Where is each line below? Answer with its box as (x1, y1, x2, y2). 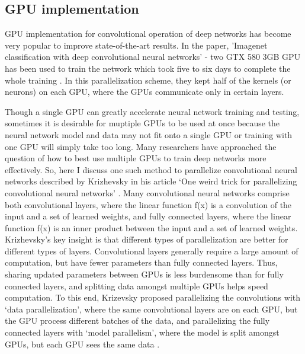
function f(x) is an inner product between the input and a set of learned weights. (5, 221, 298, 234)
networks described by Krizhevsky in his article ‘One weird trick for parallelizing (5, 175, 297, 187)
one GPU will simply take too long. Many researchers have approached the (5, 140, 277, 152)
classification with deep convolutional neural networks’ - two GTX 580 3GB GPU (5, 50, 301, 63)
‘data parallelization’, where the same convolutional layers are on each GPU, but (5, 302, 298, 315)
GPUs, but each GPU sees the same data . (5, 337, 160, 350)
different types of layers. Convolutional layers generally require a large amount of (5, 244, 298, 257)
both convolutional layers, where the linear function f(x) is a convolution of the (5, 198, 292, 211)
